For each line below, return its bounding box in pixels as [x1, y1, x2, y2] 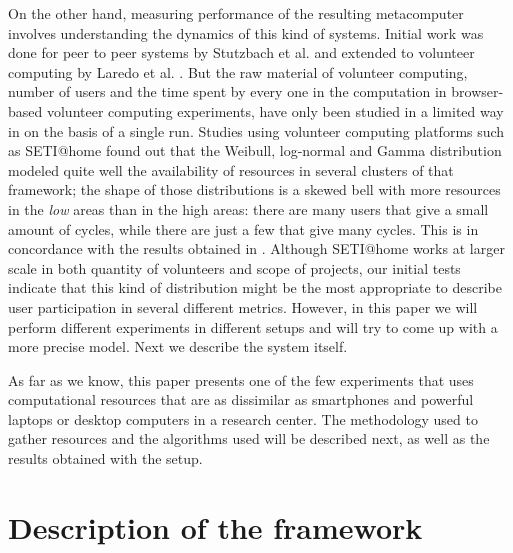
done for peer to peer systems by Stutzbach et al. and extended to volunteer [8, 42, 475, 63]
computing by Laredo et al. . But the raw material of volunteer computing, [8, 61, 468, 82]
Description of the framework [8, 506, 423, 547]
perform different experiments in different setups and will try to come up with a [8, 316, 498, 337]
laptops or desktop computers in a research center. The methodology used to [8, 408, 478, 429]
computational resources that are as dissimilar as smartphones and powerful [8, 389, 474, 410]
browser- [451, 81, 504, 102]
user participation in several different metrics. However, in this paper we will [8, 296, 478, 317]
